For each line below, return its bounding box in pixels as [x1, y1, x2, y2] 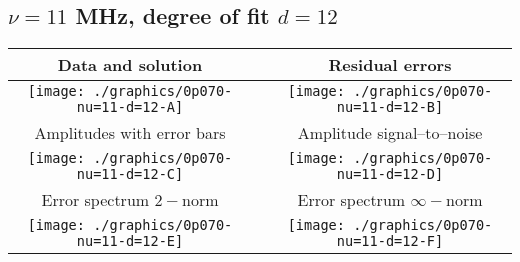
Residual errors [328, 53, 452, 77]
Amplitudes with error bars [34, 121, 226, 145]
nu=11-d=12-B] [336, 99, 444, 116]
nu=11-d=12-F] [336, 233, 444, 250]
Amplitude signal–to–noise [297, 121, 483, 145]
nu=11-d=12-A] [76, 99, 184, 116]
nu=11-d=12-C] [76, 166, 184, 183]
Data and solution [57, 53, 203, 77]
